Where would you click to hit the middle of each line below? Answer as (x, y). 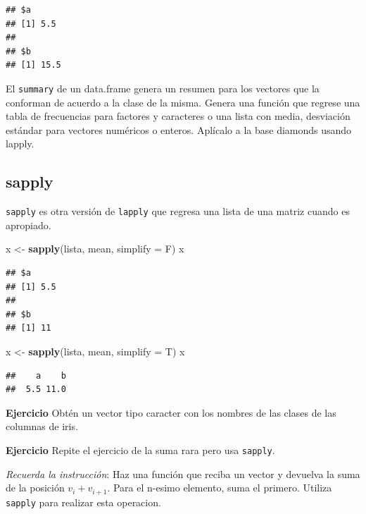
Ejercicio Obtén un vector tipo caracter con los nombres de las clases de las (171, 412)
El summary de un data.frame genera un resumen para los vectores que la (163, 88)
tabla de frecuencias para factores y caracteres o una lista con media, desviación (178, 116)
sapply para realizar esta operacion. (83, 502)
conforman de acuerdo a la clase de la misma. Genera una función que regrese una (183, 102)
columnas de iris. (42, 426)
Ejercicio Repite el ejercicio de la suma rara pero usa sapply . (140, 449)
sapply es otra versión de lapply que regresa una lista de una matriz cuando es (178, 211)
